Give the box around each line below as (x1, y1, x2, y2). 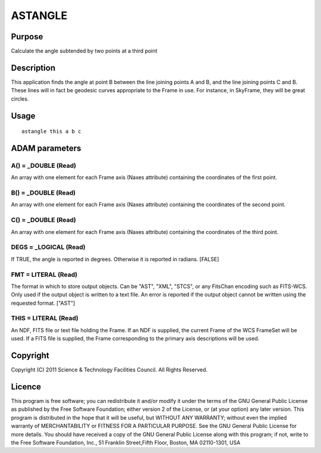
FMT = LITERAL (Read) (11, 270, 77, 279)
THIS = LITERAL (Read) (11, 314, 78, 323)
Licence (11, 382, 42, 392)
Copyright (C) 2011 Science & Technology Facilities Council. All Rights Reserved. (11, 366, 208, 373)
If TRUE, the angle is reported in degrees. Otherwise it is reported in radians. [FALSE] (11, 255, 219, 263)
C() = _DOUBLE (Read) (11, 216, 77, 224)
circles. (11, 95, 29, 102)
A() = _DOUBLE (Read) (11, 161, 77, 170)
